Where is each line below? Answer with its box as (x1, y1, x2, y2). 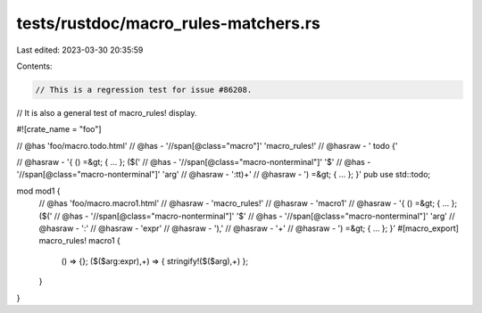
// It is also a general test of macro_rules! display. (16, 107, 197, 118)
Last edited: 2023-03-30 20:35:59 (16, 45, 144, 55)
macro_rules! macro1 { (38, 235, 120, 246)
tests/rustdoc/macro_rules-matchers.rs (16, 13, 320, 33)
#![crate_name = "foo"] (16, 124, 102, 135)
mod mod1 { (16, 185, 61, 196)
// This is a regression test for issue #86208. (35, 85, 253, 95)
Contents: (16, 61, 53, 71)
